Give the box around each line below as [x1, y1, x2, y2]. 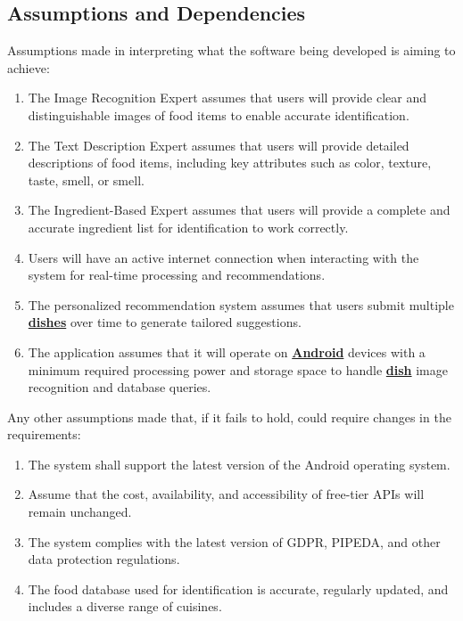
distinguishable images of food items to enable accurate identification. [28, 105, 409, 124]
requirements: [7, 425, 81, 444]
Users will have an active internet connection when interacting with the [28, 248, 419, 266]
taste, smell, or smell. [28, 170, 145, 189]
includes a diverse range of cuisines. [28, 597, 222, 616]
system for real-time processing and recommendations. [28, 266, 326, 284]
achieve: [7, 58, 50, 77]
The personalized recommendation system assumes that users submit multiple [28, 295, 454, 314]
